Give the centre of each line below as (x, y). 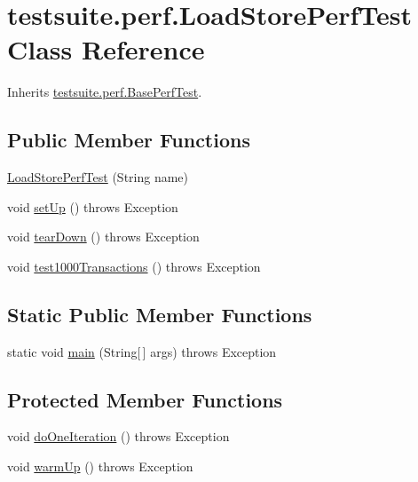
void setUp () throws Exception (93, 206)
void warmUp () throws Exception (100, 466)
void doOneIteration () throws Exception (118, 436)
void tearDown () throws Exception (103, 237)
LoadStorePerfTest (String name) (98, 177)
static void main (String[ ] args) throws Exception (142, 351)
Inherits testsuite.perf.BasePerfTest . (105, 92)
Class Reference (106, 49)
